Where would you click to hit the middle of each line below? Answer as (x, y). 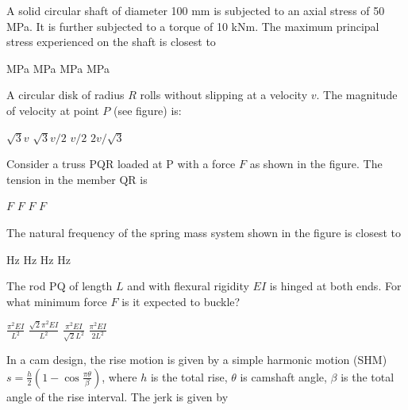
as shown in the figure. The (316, 164)
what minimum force (57, 301)
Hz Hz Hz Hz (38, 259)
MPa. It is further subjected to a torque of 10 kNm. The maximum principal (193, 26)
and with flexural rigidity (188, 286)
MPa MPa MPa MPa (58, 68)
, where (119, 376)
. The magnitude (357, 95)
